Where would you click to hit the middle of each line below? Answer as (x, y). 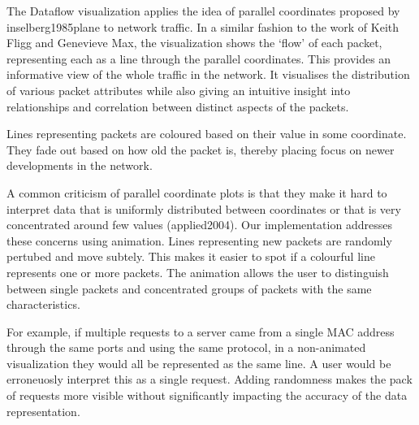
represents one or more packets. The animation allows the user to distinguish (198, 272)
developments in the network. (80, 165)
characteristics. (43, 304)
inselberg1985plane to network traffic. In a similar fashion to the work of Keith (203, 26)
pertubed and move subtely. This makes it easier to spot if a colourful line (191, 256)
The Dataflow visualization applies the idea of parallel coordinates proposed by (203, 11)
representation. (43, 411)
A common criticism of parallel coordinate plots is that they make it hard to (197, 192)
